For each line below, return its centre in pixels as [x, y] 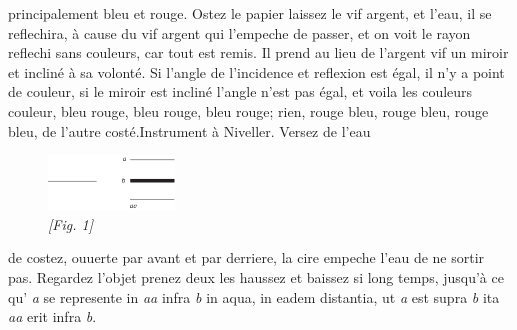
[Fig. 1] [70, 223]
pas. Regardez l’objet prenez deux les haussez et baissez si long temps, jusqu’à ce [256, 277]
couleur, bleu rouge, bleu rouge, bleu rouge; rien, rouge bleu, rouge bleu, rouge [248, 110]
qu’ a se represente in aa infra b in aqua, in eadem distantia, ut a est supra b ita [254, 296]
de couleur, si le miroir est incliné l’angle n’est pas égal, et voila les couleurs [240, 91]
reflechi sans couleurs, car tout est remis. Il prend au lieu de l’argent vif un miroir [258, 52]
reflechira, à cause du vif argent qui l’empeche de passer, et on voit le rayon [239, 32]
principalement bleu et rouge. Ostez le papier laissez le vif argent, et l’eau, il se [250, 13]
